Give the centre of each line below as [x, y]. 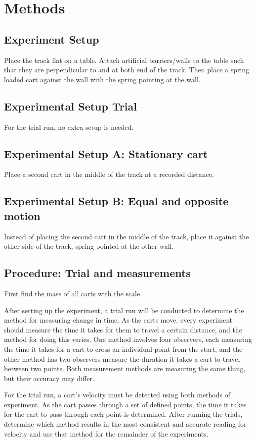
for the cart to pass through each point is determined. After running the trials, [123, 414]
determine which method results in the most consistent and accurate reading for [125, 424]
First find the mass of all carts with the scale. [73, 293]
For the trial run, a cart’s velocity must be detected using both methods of [117, 395]
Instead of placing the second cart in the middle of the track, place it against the [127, 236]
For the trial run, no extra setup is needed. [69, 127]
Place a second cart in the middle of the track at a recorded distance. [109, 174]
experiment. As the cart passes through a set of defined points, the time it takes [125, 404]
